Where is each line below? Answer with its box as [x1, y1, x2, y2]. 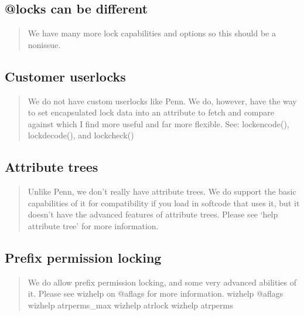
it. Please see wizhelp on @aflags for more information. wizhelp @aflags [28, 287, 283, 300]
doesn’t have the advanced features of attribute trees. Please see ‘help [28, 208, 278, 220]
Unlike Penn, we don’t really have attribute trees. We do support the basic [28, 185, 296, 198]
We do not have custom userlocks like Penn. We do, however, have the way [28, 94, 297, 107]
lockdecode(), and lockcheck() [28, 129, 134, 141]
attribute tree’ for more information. [28, 219, 159, 232]
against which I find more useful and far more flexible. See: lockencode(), [28, 117, 289, 130]
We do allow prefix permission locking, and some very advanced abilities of [28, 276, 296, 288]
